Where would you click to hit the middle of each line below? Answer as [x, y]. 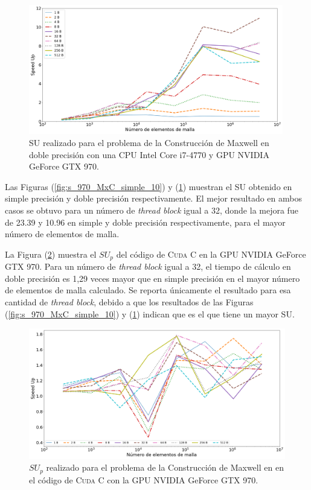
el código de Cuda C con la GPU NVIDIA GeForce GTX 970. [144, 479]
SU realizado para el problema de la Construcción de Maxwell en [149, 142]
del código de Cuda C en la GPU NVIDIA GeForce [211, 254]
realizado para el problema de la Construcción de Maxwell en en [165, 467]
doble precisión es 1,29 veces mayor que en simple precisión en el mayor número [152, 278]
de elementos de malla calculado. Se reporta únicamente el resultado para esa [148, 290]
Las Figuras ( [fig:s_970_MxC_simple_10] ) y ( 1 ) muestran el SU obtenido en [149, 186]
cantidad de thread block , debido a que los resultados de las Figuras [129, 301]
